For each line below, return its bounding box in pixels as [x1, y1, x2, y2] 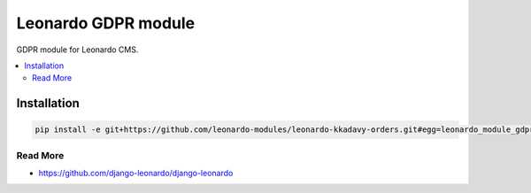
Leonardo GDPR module [16, 13, 196, 33]
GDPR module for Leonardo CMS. [16, 44, 139, 55]
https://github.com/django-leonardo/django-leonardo [38, 168, 234, 179]
